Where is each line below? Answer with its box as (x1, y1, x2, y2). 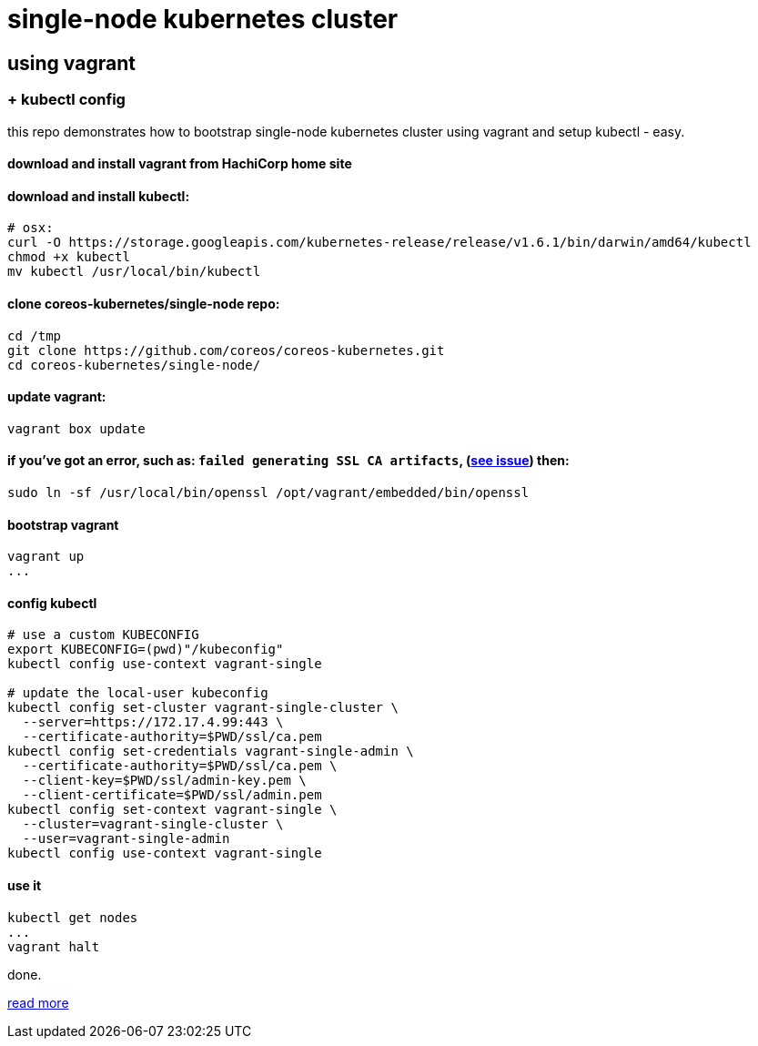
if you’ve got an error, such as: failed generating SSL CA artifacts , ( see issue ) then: (7, 452, 570, 469)
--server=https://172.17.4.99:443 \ (22, 715, 284, 730)
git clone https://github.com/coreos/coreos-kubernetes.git (7, 342, 445, 358)
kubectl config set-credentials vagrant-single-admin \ (7, 744, 414, 759)
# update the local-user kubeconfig (7, 685, 268, 701)
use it (7, 878, 42, 894)
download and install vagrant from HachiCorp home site (7, 156, 352, 172)
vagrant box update (7, 421, 146, 436)
